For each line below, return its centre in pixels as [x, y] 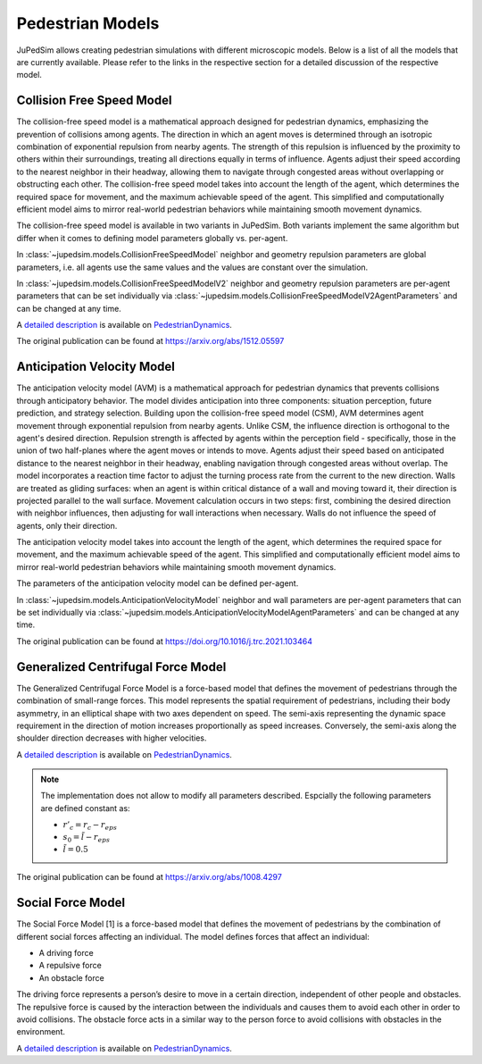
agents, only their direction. [67, 525]
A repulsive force [70, 966]
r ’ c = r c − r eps [90, 826]
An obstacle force [71, 977]
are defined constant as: [85, 808]
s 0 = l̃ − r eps [87, 838]
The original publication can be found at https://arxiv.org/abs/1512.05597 [150, 341]
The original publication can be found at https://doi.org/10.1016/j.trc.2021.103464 [164, 641]
